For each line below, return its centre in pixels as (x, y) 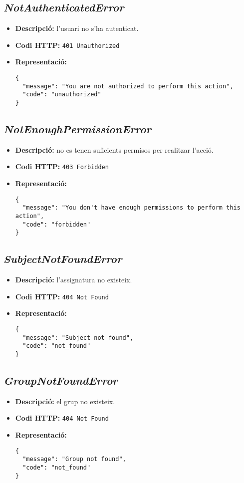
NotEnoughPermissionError (78, 129)
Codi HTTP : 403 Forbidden (62, 166)
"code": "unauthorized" (62, 95)
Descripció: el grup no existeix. (65, 401)
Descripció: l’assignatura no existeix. (74, 280)
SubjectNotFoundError (63, 259)
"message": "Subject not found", (78, 338)
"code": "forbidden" (57, 224)
